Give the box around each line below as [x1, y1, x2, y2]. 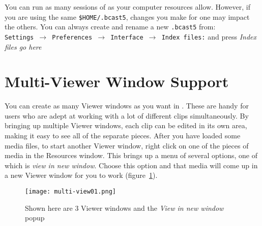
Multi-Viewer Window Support [5, 71, 229, 92]
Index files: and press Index [161, 31, 256, 42]
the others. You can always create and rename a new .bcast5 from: [5, 21, 216, 32]
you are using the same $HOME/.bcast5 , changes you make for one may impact [5, 11, 250, 22]
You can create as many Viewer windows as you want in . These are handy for [5, 100, 249, 111]
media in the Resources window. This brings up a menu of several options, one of [5, 150, 257, 161]
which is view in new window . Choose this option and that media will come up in [5, 160, 258, 170]
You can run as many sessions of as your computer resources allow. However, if [5, 2, 251, 12]
